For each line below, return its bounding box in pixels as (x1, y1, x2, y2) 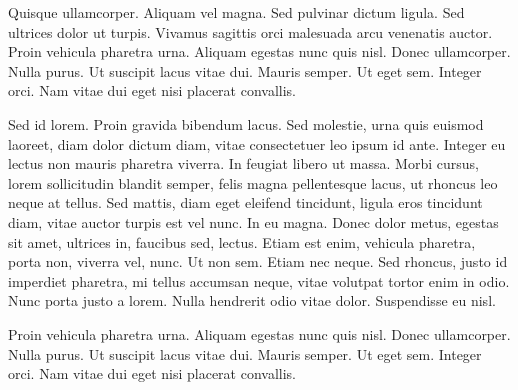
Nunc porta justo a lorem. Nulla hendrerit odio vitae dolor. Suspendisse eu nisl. (8, 290, 496, 311)
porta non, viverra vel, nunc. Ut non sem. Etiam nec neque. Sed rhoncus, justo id (8, 251, 508, 272)
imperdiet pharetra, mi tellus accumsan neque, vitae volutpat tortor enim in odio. (8, 270, 510, 291)
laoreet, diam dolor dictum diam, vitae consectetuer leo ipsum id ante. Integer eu (8, 133, 506, 154)
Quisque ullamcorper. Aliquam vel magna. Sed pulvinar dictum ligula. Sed (8, 2, 465, 22)
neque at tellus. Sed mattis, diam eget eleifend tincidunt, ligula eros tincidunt (8, 192, 483, 213)
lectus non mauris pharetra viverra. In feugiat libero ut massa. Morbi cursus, (8, 153, 479, 174)
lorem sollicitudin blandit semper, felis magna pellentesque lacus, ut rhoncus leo (8, 172, 498, 193)
